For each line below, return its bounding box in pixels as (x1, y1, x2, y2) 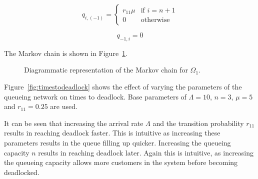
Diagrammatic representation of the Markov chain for (24, 64, 188, 75)
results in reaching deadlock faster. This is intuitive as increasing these (4, 127, 220, 138)
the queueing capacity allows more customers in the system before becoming (4, 157, 238, 167)
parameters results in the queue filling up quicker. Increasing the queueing (4, 137, 231, 147)
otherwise (140, 16, 170, 24)
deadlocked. (4, 166, 39, 177)
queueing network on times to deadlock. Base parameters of (4, 91, 186, 101)
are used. (50, 101, 77, 111)
